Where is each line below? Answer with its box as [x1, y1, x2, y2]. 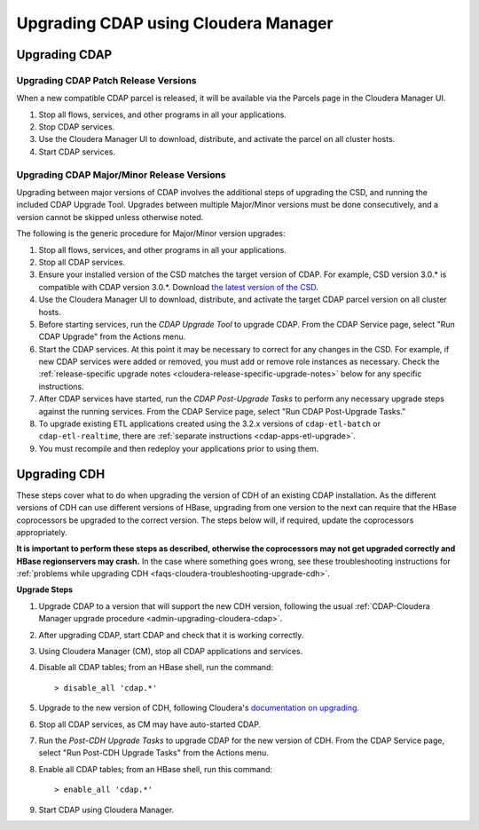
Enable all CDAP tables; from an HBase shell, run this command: [38, 763, 273, 774]
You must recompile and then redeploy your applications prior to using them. [38, 443, 319, 454]
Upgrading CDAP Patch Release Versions [16, 74, 197, 86]
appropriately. [16, 526, 68, 537]
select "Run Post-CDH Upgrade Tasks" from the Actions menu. [38, 747, 270, 758]
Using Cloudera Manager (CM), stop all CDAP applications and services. [38, 646, 303, 657]
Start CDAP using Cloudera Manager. [38, 804, 175, 815]
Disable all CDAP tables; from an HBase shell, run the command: [38, 662, 274, 673]
